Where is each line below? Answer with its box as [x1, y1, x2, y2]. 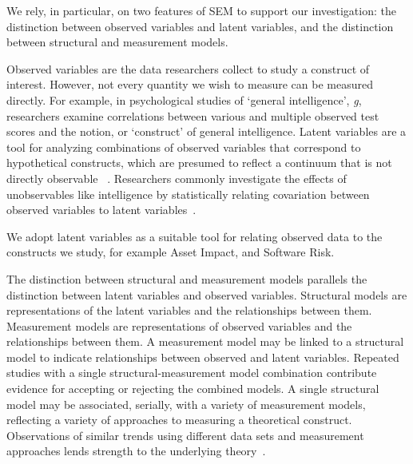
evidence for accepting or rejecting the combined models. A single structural [6, 380, 379, 397]
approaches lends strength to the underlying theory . [6, 442, 266, 459]
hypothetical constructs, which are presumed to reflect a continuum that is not [6, 154, 392, 171]
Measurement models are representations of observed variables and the [6, 317, 352, 334]
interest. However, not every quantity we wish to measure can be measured [6, 76, 373, 93]
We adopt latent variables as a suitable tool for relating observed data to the [6, 228, 383, 244]
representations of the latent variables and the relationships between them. [6, 302, 372, 319]
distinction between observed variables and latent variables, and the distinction [6, 18, 394, 34]
